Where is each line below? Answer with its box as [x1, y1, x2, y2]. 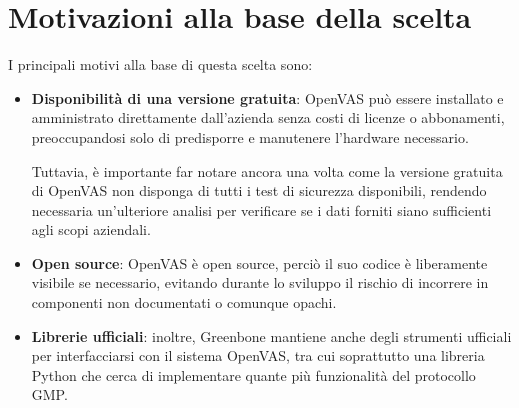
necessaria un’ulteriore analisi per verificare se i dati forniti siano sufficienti [31, 199, 492, 220]
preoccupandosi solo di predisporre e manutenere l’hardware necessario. [31, 126, 469, 147]
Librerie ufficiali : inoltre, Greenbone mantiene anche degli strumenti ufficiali [31, 325, 512, 346]
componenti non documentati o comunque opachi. [31, 292, 337, 313]
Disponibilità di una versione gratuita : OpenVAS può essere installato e [31, 87, 504, 108]
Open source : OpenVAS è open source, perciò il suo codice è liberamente [31, 252, 488, 273]
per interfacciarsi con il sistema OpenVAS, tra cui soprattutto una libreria [31, 345, 485, 366]
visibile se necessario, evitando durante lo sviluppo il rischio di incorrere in [31, 272, 489, 293]
